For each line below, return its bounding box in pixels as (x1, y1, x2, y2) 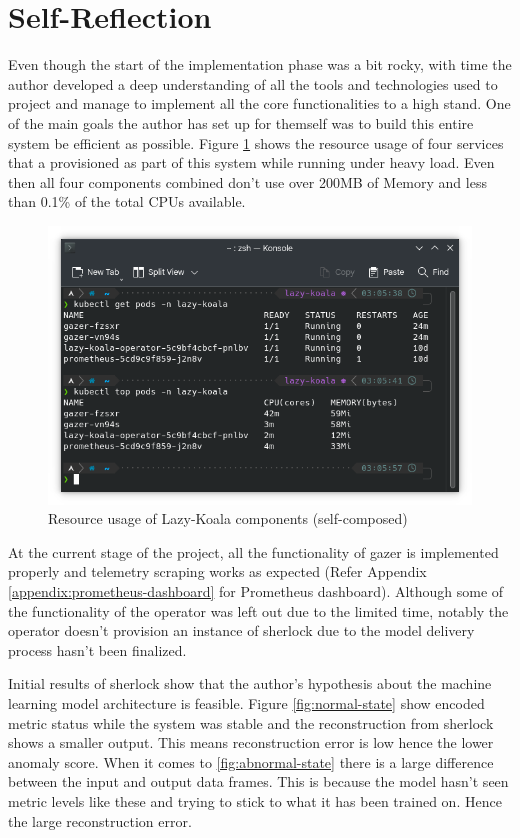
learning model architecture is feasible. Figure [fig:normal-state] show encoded (8, 693, 485, 714)
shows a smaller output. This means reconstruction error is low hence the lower (8, 732, 494, 753)
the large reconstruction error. (8, 810, 192, 831)
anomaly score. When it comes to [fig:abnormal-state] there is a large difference (8, 751, 494, 772)
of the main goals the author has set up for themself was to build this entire (8, 112, 474, 133)
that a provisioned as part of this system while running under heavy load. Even (8, 152, 495, 173)
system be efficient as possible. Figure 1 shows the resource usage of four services (8, 132, 504, 153)
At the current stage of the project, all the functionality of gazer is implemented (8, 541, 499, 562)
